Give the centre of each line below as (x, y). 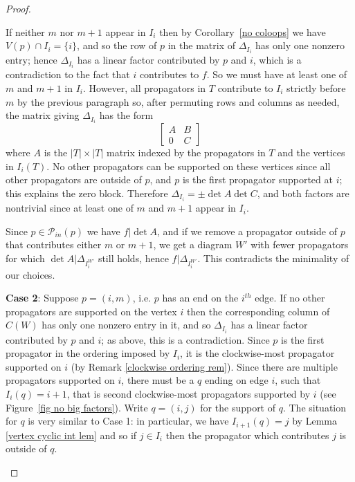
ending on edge (237, 380)
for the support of (238, 407)
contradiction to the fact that (68, 74)
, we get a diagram (193, 244)
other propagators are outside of (74, 179)
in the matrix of (201, 45)
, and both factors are (303, 193)
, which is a (277, 60)
